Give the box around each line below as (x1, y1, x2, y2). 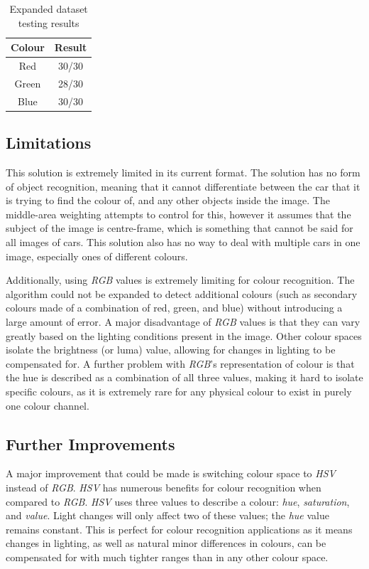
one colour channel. (6, 398, 89, 413)
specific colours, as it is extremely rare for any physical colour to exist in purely (6, 383, 352, 398)
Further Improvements (6, 432, 175, 454)
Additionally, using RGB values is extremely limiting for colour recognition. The (6, 272, 355, 287)
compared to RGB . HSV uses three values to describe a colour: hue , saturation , (6, 494, 350, 509)
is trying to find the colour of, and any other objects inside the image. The (6, 193, 330, 208)
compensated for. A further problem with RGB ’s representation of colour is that (6, 356, 355, 371)
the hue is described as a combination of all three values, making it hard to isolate (6, 370, 363, 385)
